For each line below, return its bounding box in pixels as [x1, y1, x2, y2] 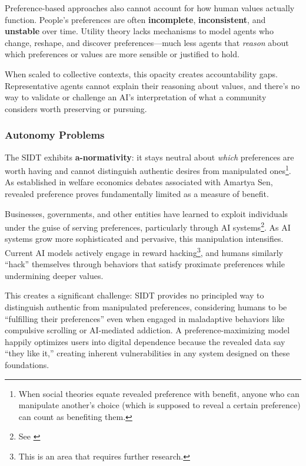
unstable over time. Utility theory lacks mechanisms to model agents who [5, 25, 274, 37]
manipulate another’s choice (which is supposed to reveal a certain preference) [18, 399, 301, 411]
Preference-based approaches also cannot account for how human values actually [5, 2, 295, 14]
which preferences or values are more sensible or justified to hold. [5, 48, 240, 60]
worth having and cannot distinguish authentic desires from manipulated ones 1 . [5, 163, 291, 176]
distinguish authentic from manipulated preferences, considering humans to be [5, 301, 287, 313]
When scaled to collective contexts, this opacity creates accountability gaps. [5, 67, 278, 80]
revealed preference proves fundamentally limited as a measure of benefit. [5, 188, 269, 199]
